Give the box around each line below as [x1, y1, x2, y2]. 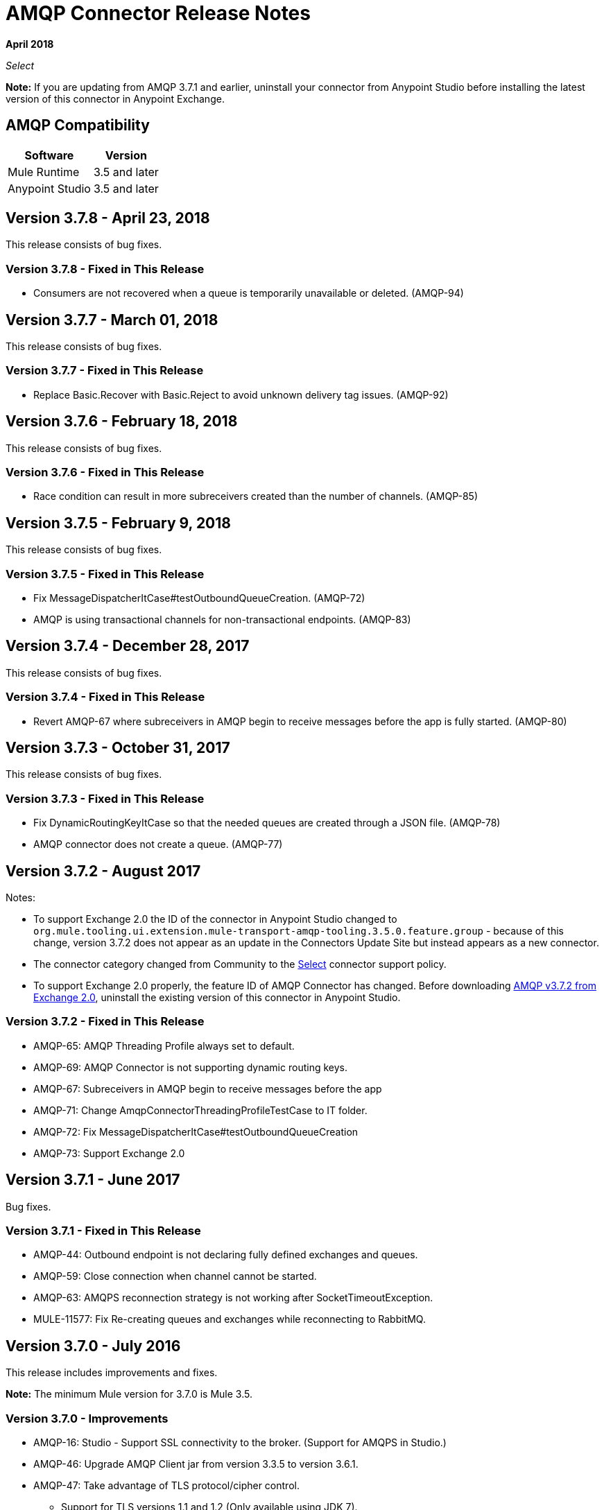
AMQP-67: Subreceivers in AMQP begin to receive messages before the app [33, 1082, 382, 1095]
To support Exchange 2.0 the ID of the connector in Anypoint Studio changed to [33, 913, 397, 925]
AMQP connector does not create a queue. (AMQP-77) [33, 838, 283, 851]
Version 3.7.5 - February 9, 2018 [6, 514, 231, 532]
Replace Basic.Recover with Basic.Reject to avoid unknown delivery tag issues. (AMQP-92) [33, 388, 449, 401]
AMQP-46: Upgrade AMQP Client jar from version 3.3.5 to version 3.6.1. [33, 1457, 359, 1470]
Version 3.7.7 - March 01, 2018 [6, 311, 218, 329]
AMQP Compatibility [6, 116, 150, 134]
